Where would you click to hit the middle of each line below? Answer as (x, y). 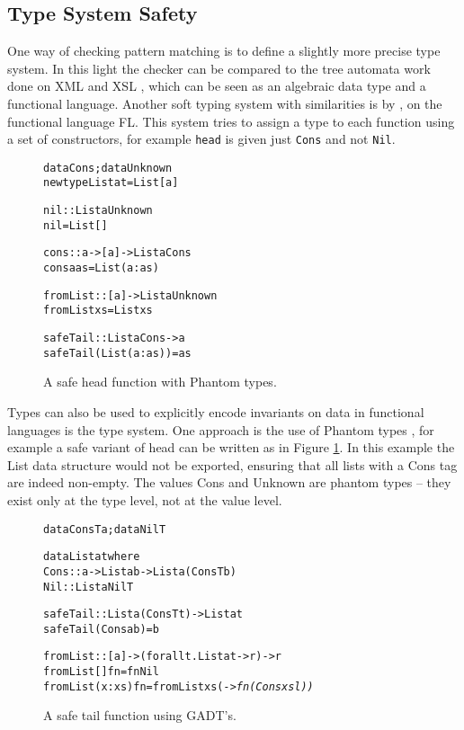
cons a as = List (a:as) (101, 268)
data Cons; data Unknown (108, 168)
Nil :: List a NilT (89, 587)
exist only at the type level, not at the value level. (145, 499)
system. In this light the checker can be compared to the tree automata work (219, 68)
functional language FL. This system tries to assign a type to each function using (231, 121)
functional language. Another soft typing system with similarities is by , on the (225, 103)
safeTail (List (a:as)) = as (117, 353)
